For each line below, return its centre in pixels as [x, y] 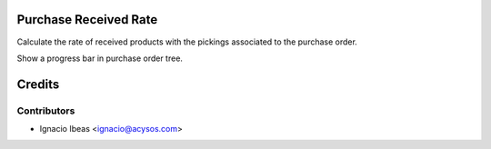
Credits [38, 84]
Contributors [46, 111]
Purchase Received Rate [87, 20]
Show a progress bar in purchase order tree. [100, 58]
